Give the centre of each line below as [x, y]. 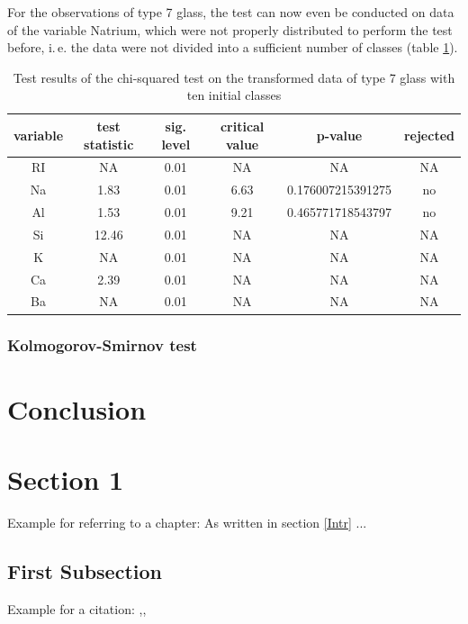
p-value [339, 135]
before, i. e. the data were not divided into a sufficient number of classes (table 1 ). [233, 47]
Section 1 [66, 479]
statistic [109, 144]
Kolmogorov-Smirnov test [102, 345]
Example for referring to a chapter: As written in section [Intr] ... [187, 522]
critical [242, 126]
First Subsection [85, 570]
